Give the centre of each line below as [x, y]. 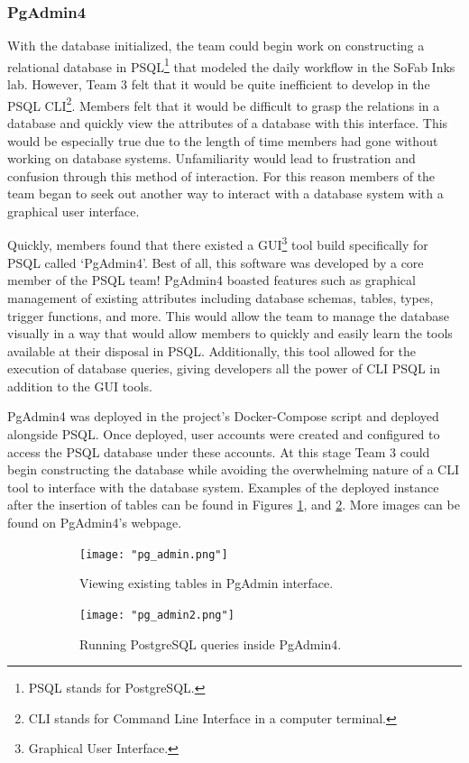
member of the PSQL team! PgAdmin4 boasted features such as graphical [212, 280]
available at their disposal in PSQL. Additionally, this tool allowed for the [212, 350]
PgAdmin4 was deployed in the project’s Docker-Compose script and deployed [223, 416]
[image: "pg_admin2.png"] [157, 615]
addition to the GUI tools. [80, 386]
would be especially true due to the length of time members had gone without [223, 140]
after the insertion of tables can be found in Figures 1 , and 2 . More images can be [234, 505]
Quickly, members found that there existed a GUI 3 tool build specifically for [218, 244]
